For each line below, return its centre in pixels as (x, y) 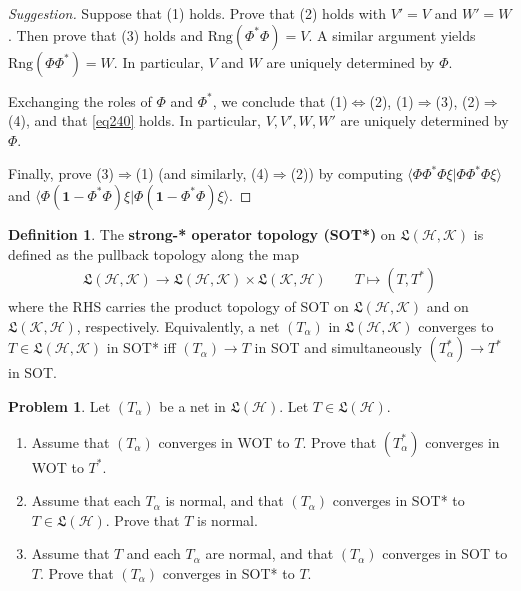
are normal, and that (269, 553)
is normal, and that (224, 500)
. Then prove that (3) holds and (105, 34)
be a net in (192, 405)
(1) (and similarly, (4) (202, 173)
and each (153, 553)
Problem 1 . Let (59, 405)
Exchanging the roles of (80, 100)
